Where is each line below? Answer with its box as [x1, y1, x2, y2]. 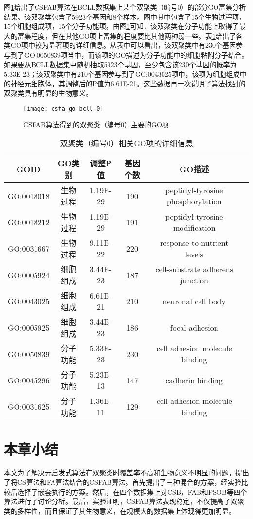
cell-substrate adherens [155, 263, 233, 275]
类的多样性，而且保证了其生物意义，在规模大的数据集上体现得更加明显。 [4, 505, 235, 516]
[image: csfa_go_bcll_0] [23, 105, 104, 112]
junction [180, 275, 208, 286]
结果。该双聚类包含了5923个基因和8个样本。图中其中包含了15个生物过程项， [4, 11, 246, 21]
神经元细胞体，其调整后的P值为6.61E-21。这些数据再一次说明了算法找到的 [10, 78, 246, 88]
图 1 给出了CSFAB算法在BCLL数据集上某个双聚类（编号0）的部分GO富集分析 [4, 2, 246, 12]
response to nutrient [160, 237, 229, 249]
